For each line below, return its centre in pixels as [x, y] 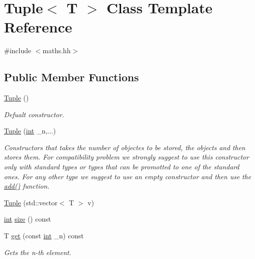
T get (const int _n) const [44, 236]
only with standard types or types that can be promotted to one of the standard [122, 167]
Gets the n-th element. [38, 252]
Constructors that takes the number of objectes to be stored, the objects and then [125, 147]
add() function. [27, 186]
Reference [38, 27]
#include [18, 50]
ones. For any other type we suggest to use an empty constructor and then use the [127, 176]
